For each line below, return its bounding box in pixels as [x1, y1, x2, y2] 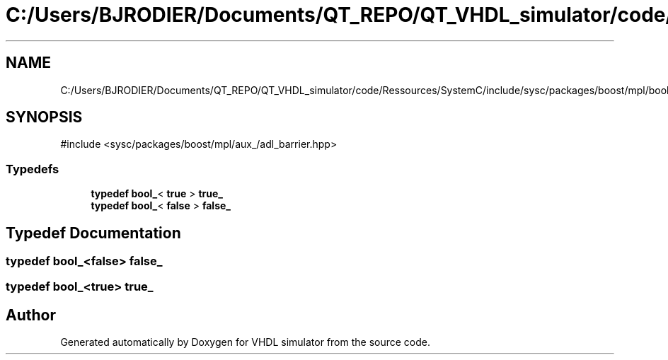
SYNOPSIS [6, 108, 83, 127]
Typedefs [6, 161, 59, 176]
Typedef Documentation [6, 223, 181, 242]
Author [6, 306, 56, 324]
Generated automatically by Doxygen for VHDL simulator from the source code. [60, 336, 431, 349]
